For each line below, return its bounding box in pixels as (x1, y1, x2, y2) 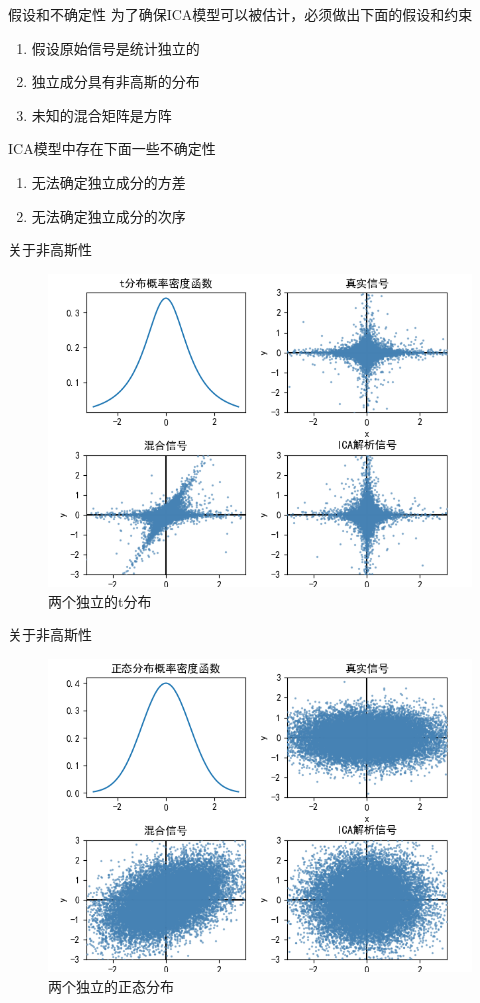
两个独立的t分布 (48, 590, 152, 611)
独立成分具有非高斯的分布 (31, 71, 200, 92)
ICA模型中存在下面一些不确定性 (8, 138, 216, 159)
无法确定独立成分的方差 (31, 171, 186, 192)
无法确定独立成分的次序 (31, 205, 186, 226)
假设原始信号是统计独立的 (31, 37, 200, 58)
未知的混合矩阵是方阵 (31, 104, 172, 125)
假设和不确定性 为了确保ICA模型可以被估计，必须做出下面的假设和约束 (8, 4, 473, 24)
